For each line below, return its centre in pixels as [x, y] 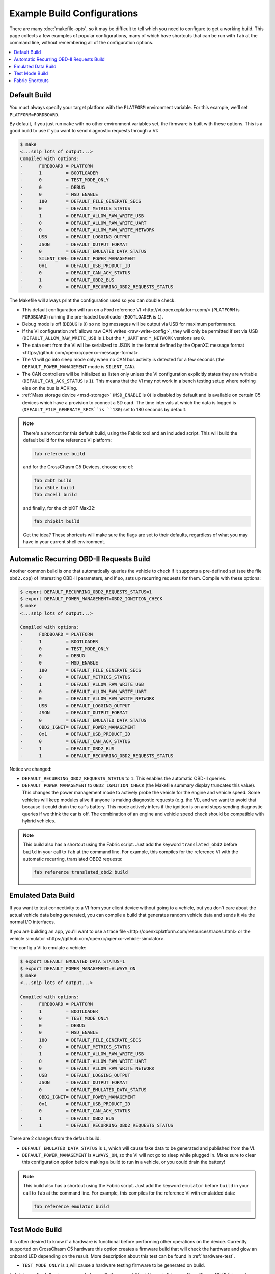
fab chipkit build [57, 521]
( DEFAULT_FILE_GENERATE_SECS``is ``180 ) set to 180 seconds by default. [104, 409]
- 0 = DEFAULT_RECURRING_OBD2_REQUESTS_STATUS [97, 287]
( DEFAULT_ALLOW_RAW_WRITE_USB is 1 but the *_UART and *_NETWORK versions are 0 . [114, 338]
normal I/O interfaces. [32, 922]
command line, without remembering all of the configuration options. [81, 43]
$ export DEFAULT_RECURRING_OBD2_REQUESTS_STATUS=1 [86, 592]
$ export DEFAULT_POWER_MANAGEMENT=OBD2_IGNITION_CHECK [91, 599]
